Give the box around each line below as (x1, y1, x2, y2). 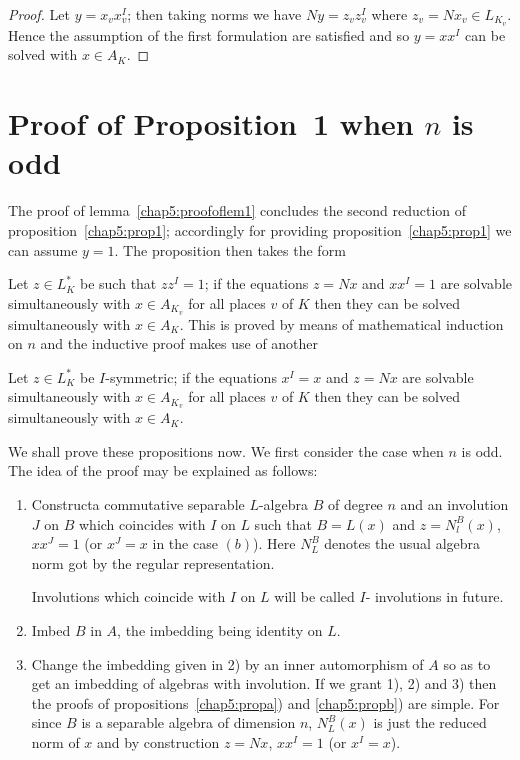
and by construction (97, 731, 220, 752)
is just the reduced (373, 712, 487, 733)
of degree (327, 494, 383, 515)
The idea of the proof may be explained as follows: (8, 460, 318, 481)
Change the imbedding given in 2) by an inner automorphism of (31, 653, 424, 674)
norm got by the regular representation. (31, 552, 275, 573)
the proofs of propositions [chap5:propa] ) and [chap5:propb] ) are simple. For (31, 692, 500, 713)
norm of (31, 731, 80, 752)
